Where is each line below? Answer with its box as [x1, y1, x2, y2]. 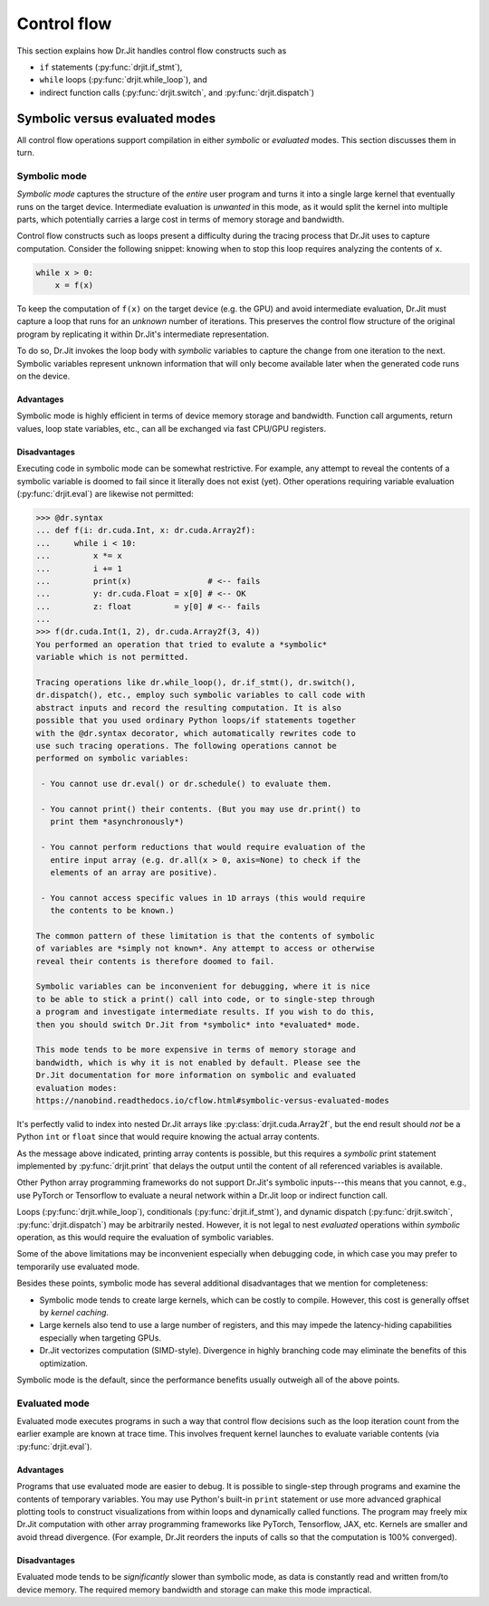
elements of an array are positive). [50, 867, 217, 877]
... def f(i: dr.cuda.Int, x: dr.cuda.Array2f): [35, 525, 256, 536]
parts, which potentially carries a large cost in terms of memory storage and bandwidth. [16, 214, 345, 225]
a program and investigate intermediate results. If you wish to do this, [35, 1007, 376, 1018]
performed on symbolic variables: [35, 753, 189, 764]
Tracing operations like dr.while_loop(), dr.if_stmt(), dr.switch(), [35, 677, 357, 688]
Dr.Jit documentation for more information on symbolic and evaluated [35, 1070, 357, 1081]
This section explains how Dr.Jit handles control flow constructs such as [16, 45, 287, 56]
